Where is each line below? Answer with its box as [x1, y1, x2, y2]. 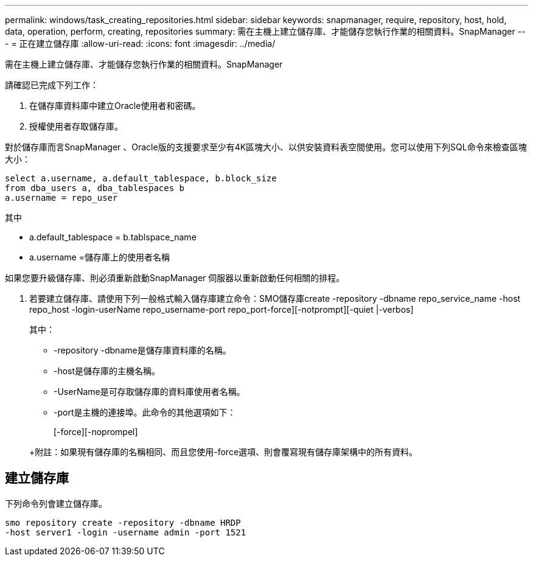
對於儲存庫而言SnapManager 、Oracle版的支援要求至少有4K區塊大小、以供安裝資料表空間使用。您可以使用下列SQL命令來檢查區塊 [5, 142, 527, 152]
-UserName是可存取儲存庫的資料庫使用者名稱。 [54, 386, 245, 397]
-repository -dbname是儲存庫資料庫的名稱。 [54, 345, 231, 355]
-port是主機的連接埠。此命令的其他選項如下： [54, 407, 236, 417]
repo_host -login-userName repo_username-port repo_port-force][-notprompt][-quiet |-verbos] [29, 304, 414, 315]
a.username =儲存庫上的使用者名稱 [29, 252, 170, 262]
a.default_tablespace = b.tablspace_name [29, 232, 197, 242]
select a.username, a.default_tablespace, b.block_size [5, 173, 277, 183]
